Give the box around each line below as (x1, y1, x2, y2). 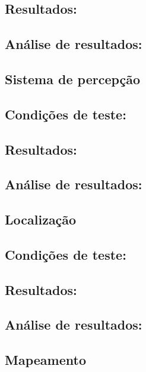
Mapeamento (5, 351, 86, 369)
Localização (5, 210, 77, 229)
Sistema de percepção (5, 69, 141, 88)
